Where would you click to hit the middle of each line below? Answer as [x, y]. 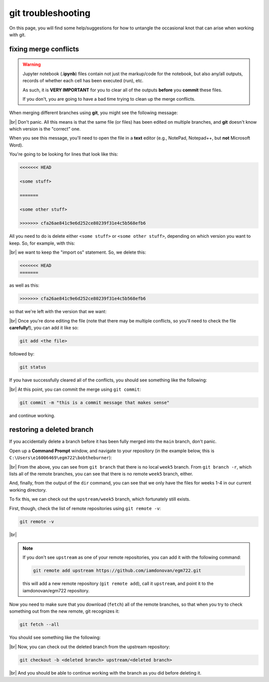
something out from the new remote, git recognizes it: [64, 611]
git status [33, 367]
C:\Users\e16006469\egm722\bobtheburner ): [61, 458]
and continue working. [32, 415]
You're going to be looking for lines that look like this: [64, 154]
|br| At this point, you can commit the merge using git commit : [75, 389]
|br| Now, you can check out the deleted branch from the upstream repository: [90, 647]
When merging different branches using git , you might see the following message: [93, 113]
